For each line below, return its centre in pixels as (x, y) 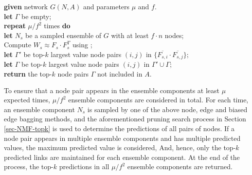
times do (57, 26)
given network (26, 6)
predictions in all (84, 166)
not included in (120, 74)
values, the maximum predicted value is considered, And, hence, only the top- (120, 147)
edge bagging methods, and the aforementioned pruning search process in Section (125, 119)
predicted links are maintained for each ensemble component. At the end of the (122, 157)
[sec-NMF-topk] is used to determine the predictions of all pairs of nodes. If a (119, 128)
